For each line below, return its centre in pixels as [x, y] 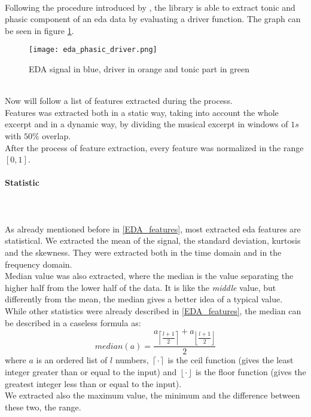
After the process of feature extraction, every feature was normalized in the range [154, 147]
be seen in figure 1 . [39, 30]
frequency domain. [39, 264]
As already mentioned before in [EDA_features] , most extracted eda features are [153, 229]
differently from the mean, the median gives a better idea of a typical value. [144, 299]
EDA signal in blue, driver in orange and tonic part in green [139, 69]
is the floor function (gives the [251, 371]
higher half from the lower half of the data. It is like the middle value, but [141, 287]
